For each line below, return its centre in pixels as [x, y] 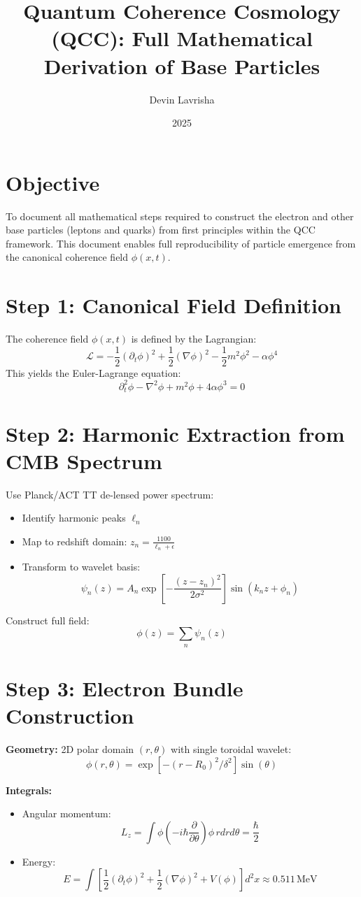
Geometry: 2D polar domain [70, 748]
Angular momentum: [66, 813]
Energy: [39, 861]
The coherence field [47, 339]
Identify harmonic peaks [74, 518]
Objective [53, 182]
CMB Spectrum [84, 460]
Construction [70, 716]
